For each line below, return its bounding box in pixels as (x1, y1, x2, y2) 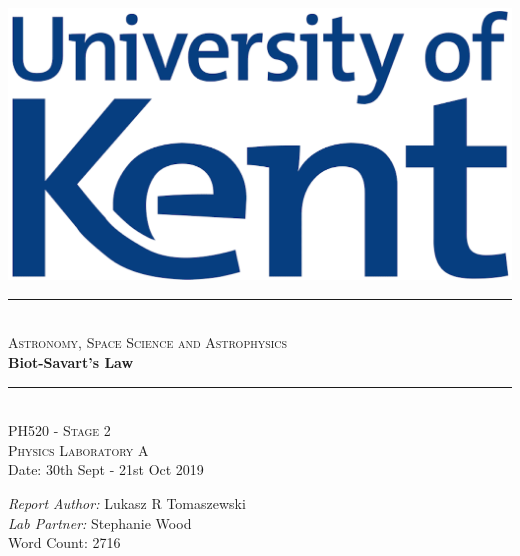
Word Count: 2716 (8, 532, 121, 553)
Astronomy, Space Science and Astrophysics (8, 332, 288, 353)
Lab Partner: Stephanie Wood (8, 512, 192, 533)
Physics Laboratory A (8, 439, 149, 460)
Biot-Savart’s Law (8, 351, 134, 372)
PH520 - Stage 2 (8, 420, 111, 441)
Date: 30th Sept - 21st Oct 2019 (8, 459, 204, 480)
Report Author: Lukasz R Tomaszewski (8, 492, 246, 513)
